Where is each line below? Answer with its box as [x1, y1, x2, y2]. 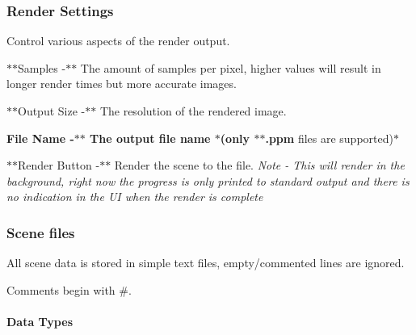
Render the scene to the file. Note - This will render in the [114, 157, 405, 174]
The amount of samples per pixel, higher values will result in [80, 59, 381, 76]
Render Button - [18, 157, 100, 174]
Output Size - [18, 103, 86, 119]
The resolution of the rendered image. [99, 103, 287, 119]
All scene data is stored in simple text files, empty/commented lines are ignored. [6, 254, 405, 271]
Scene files [6, 222, 75, 242]
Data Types [6, 312, 73, 329]
